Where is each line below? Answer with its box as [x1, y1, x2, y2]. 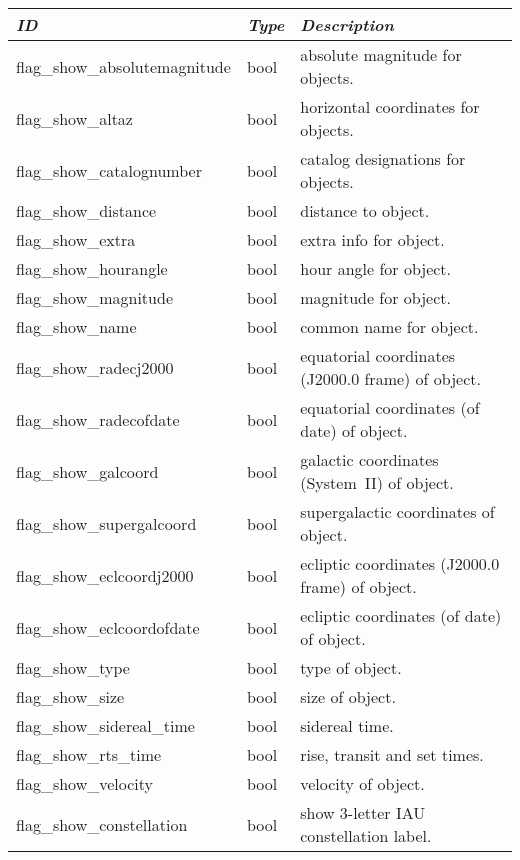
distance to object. [300, 199, 430, 222]
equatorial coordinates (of [300, 396, 480, 419]
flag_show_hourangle [16, 257, 168, 280]
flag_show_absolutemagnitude [16, 54, 231, 78]
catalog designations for [300, 147, 466, 170]
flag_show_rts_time [16, 743, 162, 766]
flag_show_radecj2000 [16, 355, 174, 379]
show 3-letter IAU [300, 801, 426, 824]
